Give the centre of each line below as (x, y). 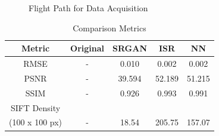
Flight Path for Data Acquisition (88, 8)
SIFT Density (35, 107)
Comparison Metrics (109, 27)
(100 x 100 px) (36, 122)
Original (87, 48)
